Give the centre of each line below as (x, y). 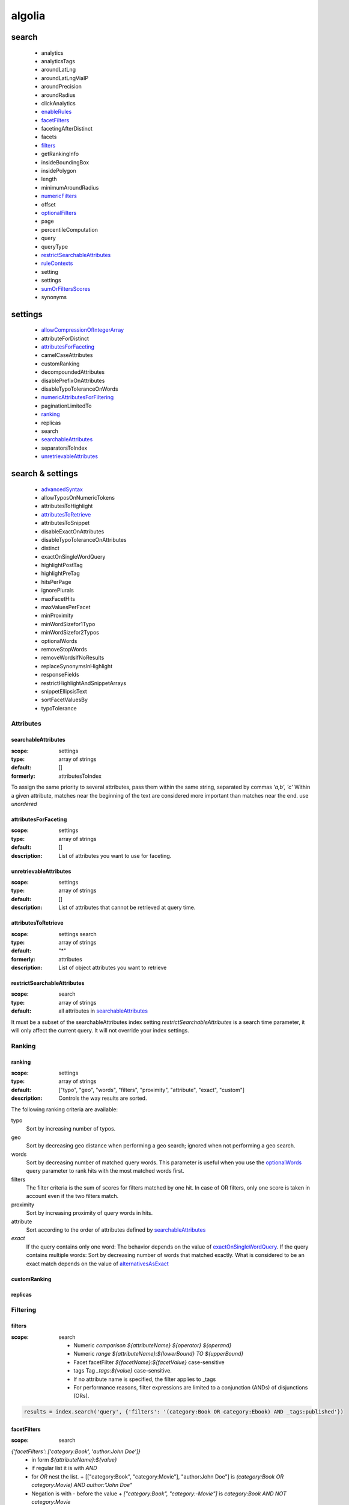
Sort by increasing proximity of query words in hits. (90, 1213)
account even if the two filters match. (72, 1196)
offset (49, 204)
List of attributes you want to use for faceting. (115, 855)
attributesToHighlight (67, 506)
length (49, 179)
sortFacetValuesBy (65, 700)
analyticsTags (58, 61)
